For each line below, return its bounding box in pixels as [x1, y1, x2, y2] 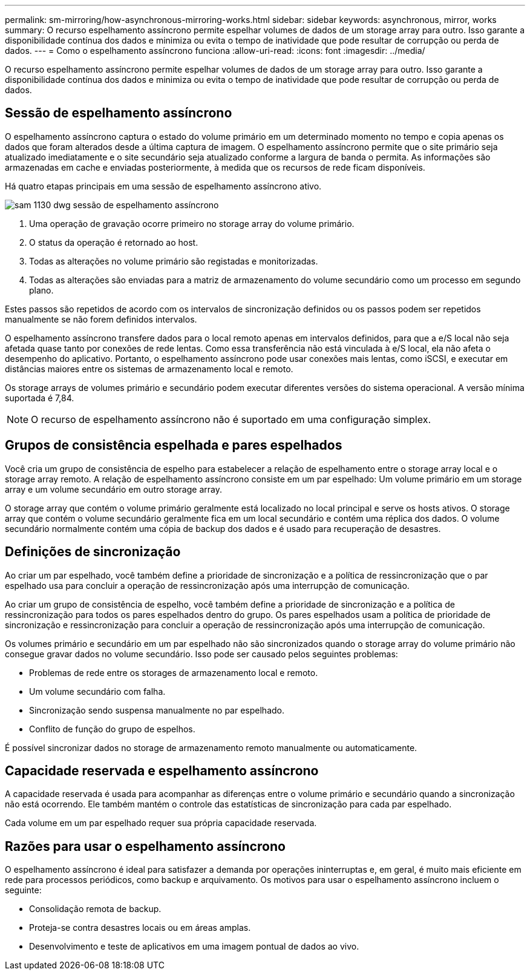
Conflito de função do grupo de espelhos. [29, 723, 195, 734]
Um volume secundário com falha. [29, 686, 166, 697]
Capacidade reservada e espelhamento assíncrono [5, 763, 319, 778]
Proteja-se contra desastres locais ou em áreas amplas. [29, 922, 251, 933]
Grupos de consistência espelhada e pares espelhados [5, 438, 342, 453]
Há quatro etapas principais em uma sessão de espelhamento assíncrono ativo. [5, 180, 322, 191]
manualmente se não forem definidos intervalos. [5, 314, 197, 324]
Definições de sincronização [5, 544, 181, 560]
